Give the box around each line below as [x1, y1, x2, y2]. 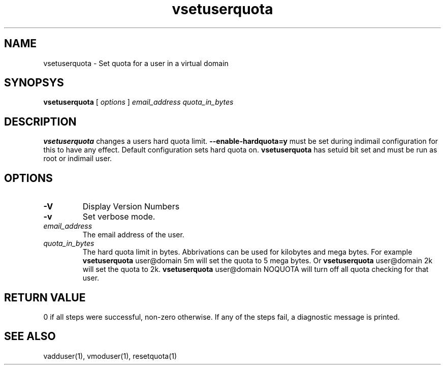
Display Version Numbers [82, 201, 180, 212]
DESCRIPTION [4, 115, 77, 128]
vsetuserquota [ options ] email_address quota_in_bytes [43, 98, 234, 107]
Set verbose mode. [82, 211, 155, 222]
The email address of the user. [82, 230, 184, 239]
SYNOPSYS [4, 76, 64, 89]
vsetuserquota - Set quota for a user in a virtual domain [43, 58, 229, 68]
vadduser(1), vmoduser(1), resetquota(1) [43, 351, 177, 360]
